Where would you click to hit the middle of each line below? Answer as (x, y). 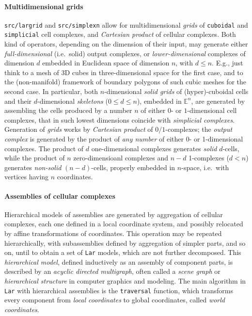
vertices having (27, 177)
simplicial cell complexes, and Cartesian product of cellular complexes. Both (120, 34)
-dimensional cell (212, 110)
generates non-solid (33, 167)
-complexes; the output (199, 129)
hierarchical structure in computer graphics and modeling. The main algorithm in (125, 281)
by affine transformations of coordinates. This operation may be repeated (113, 233)
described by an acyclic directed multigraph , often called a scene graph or (112, 271)
